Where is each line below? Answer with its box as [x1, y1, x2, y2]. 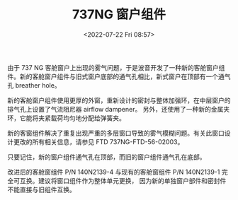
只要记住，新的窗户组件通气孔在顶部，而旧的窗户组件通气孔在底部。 [7, 153, 206, 161]
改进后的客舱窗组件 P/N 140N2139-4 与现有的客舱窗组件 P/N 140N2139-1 [7, 167, 220, 176]
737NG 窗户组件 [72, 6, 166, 23]
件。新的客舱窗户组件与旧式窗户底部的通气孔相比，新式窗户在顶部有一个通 [7, 72, 225, 81]
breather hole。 [15, 81, 62, 89]
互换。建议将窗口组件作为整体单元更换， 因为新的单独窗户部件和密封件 [19, 176, 227, 184]
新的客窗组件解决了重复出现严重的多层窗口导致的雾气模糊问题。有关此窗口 [7, 129, 225, 137]
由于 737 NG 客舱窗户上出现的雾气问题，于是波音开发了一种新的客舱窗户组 [7, 63, 225, 71]
